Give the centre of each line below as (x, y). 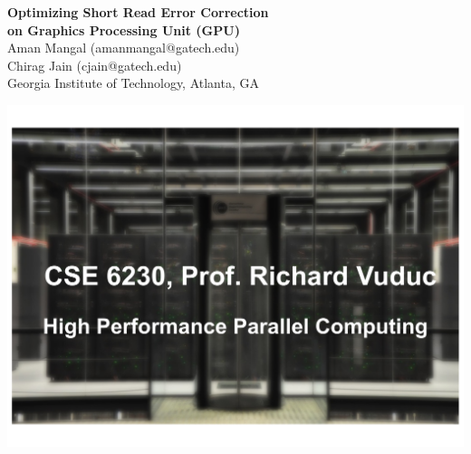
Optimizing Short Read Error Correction (138, 12)
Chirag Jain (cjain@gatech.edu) (95, 65)
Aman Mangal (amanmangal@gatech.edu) (124, 48)
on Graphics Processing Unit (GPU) (124, 29)
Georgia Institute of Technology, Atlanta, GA (133, 83)
